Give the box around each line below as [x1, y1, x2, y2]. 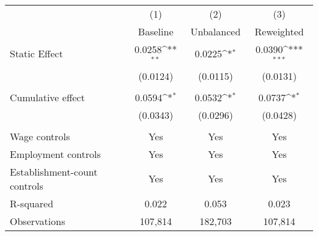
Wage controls [10, 129, 70, 143]
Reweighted [254, 24, 304, 38]
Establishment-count [10, 164, 98, 179]
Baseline [138, 24, 174, 38]
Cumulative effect [10, 90, 85, 104]
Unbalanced [190, 24, 241, 38]
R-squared [10, 196, 54, 210]
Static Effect [10, 46, 63, 61]
